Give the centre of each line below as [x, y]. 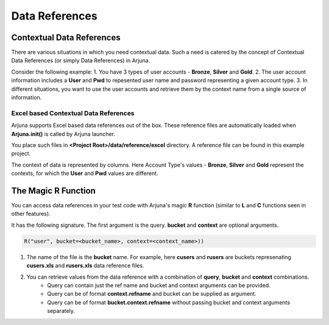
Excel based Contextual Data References [73, 113]
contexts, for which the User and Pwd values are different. [85, 173]
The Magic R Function [53, 191]
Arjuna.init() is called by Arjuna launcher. [63, 134]
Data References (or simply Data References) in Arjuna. [81, 60]
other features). [31, 214]
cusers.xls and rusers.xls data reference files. [85, 266]
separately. [61, 311]
